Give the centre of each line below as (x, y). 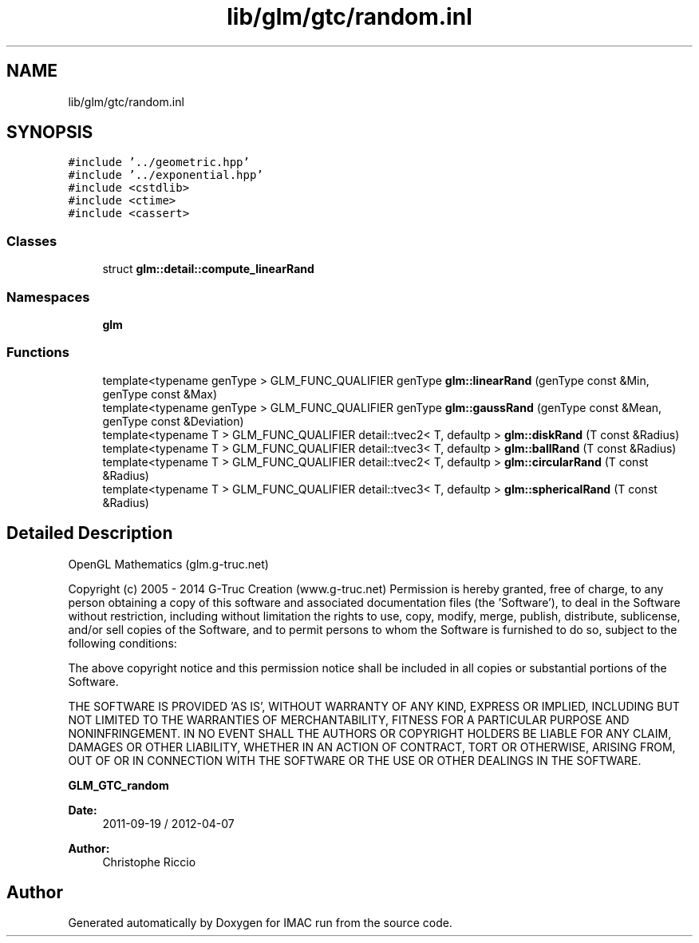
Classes (32, 241)
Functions (38, 353)
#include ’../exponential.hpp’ (166, 175)
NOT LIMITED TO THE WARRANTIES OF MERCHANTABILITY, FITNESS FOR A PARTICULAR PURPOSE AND (349, 719)
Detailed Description (90, 533)
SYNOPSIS (50, 133)
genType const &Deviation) (173, 421)
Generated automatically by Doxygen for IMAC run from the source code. (260, 923)
